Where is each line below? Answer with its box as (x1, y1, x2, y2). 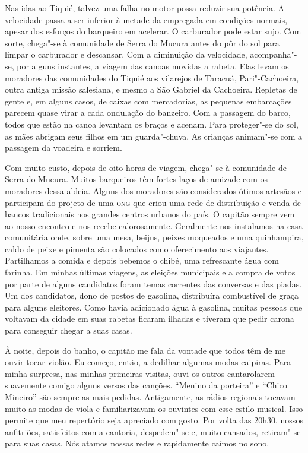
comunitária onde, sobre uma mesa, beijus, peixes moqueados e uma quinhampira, (5, 231, 304, 243)
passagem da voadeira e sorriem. (5, 141, 122, 154)
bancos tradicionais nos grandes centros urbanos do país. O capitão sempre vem (5, 208, 295, 220)
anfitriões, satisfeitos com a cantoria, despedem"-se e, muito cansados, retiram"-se (5, 425, 301, 438)
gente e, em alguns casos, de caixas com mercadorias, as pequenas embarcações (5, 94, 292, 107)
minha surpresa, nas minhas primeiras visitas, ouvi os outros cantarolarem (5, 367, 275, 379)
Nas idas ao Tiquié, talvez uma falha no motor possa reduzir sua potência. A (5, 2, 285, 14)
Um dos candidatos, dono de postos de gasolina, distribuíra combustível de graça (5, 289, 299, 302)
